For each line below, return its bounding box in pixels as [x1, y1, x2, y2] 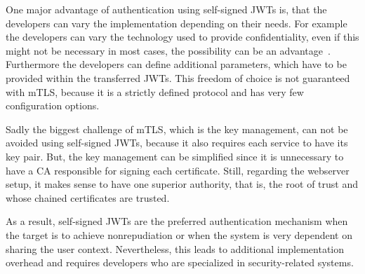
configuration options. [6, 98, 100, 113]
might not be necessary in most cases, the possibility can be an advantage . [6, 43, 331, 57]
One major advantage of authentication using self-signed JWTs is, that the [6, 2, 327, 16]
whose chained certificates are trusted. [6, 190, 170, 205]
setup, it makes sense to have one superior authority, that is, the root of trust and [6, 177, 359, 191]
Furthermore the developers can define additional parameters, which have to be [6, 57, 347, 71]
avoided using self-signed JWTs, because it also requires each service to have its [6, 135, 348, 150]
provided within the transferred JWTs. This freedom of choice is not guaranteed [6, 70, 350, 85]
